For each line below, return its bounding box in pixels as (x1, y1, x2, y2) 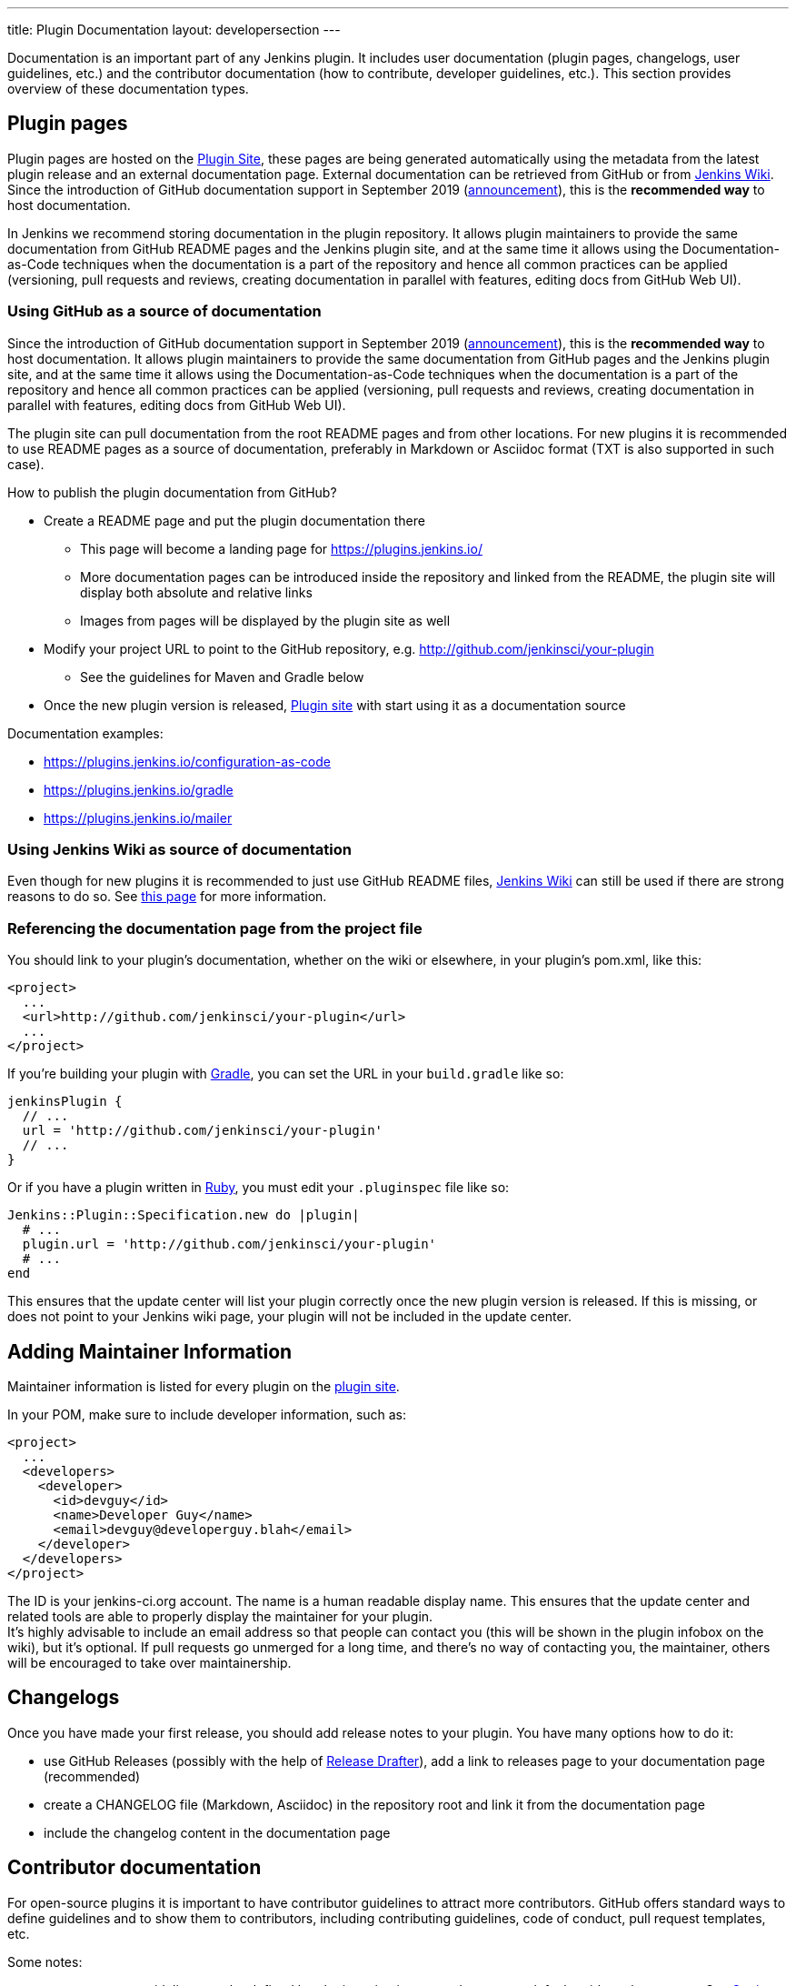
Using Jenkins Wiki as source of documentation (7, 839, 352, 858)
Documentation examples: (7, 725, 164, 741)
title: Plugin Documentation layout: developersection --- (7, 22, 341, 37)
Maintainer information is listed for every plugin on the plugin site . (7, 1378, 400, 1394)
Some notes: (7, 1953, 83, 1970)
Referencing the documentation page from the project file (7, 918, 423, 938)
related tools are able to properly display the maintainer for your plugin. (7, 1608, 433, 1624)
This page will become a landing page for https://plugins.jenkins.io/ (80, 540, 483, 557)
